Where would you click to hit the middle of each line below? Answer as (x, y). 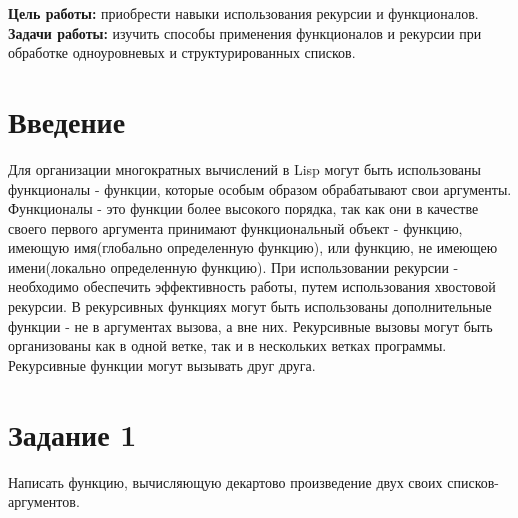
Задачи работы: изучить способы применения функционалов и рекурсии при (245, 32)
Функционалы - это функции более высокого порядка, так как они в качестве (243, 208)
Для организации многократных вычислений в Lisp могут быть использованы (244, 168)
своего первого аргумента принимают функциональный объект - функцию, (235, 227)
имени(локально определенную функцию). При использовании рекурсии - (233, 266)
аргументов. (44, 501)
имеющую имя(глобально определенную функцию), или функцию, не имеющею (253, 247)
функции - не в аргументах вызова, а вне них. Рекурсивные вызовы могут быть (250, 325)
